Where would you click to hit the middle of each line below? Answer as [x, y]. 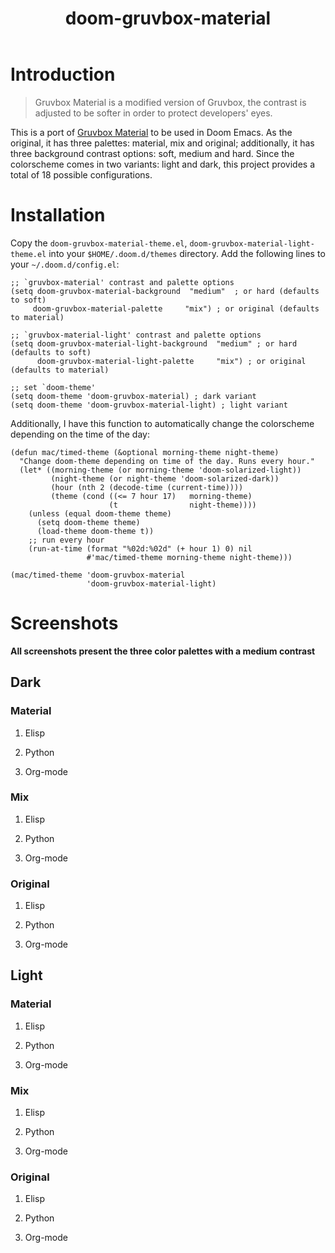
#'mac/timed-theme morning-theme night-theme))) [189, 557]
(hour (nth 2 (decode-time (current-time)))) [147, 487]
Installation [58, 215]
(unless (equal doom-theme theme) [100, 513]
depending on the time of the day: [80, 434]
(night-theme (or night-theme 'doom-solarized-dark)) [165, 478]
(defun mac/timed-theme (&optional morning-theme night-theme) [145, 452]
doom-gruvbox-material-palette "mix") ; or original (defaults [176, 308]
